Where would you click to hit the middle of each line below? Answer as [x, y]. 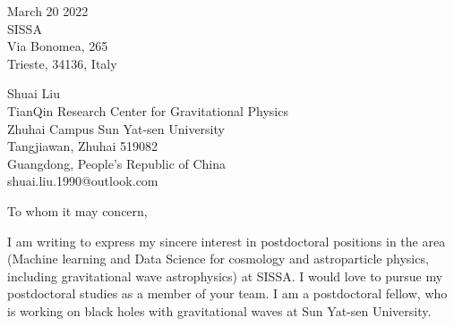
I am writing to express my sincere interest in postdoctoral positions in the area [227, 241]
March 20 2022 [48, 11]
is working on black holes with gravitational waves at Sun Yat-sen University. [219, 310]
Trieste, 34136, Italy [62, 63]
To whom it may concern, [77, 210]
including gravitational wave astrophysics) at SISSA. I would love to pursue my [225, 276]
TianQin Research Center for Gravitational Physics [148, 110]
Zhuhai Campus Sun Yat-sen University [116, 128]
